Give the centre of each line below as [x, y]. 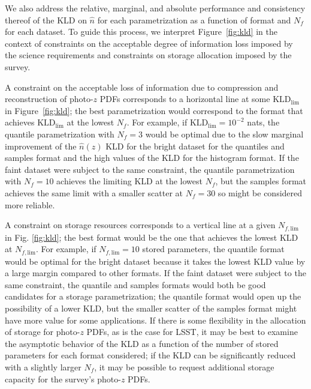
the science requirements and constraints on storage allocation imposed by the [148, 55]
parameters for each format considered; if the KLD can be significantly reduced [150, 355]
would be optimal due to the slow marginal [224, 134]
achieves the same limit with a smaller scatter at [94, 192]
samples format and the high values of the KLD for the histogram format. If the [152, 158]
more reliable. [30, 204]
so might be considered [260, 192]
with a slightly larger [43, 366]
